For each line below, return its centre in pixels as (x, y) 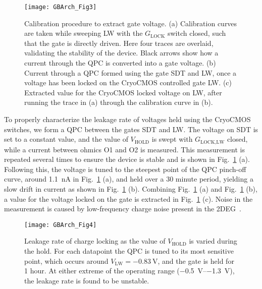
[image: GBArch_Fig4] (61, 225)
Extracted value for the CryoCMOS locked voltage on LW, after (123, 92)
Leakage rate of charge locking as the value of (95, 241)
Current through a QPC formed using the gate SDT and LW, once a (130, 72)
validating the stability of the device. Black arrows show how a (121, 53)
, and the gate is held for (196, 261)
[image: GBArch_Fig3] (61, 7)
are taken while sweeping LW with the (84, 33)
